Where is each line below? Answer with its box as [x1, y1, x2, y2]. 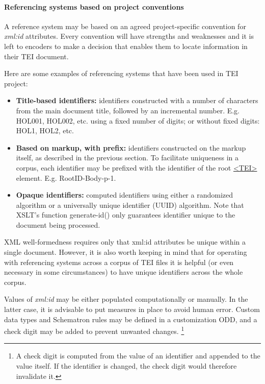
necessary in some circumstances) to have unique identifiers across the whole [4, 267, 243, 277]
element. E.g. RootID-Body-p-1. [16, 172, 116, 183]
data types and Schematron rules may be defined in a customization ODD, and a [4, 314, 257, 324]
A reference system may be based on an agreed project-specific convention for [4, 20, 246, 31]
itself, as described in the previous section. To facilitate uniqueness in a [16, 152, 238, 163]
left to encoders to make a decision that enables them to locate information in [4, 40, 248, 51]
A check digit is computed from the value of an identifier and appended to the [16, 350, 260, 361]
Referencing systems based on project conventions [4, 1, 184, 12]
